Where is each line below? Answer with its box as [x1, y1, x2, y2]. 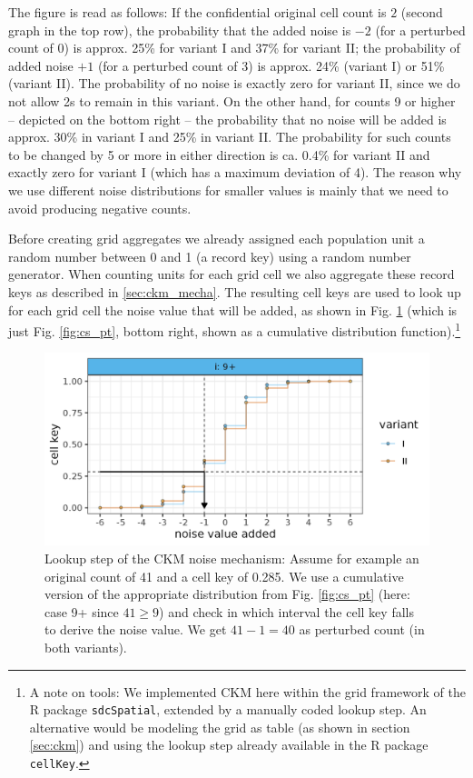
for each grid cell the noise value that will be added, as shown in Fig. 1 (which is [8, 300, 458, 319]
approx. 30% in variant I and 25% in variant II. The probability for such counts [8, 127, 451, 146]
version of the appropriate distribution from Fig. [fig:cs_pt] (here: [44, 584, 410, 603]
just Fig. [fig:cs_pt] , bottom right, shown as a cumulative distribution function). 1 [8, 319, 461, 340]
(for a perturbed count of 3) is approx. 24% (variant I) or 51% [97, 55, 445, 75]
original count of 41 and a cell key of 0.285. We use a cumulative [44, 566, 404, 585]
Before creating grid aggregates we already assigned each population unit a [8, 229, 425, 248]
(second [400, 3, 443, 21]
